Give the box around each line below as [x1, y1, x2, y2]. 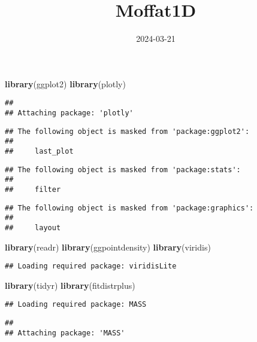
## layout [5, 223, 61, 232]
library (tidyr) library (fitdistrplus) [5, 279, 135, 291]
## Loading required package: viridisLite [5, 262, 177, 271]
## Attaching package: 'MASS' [5, 328, 125, 337]
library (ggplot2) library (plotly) [5, 77, 126, 90]
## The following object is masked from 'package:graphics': [5, 203, 254, 212]
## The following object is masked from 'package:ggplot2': [5, 127, 250, 136]
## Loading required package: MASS [5, 300, 147, 309]
